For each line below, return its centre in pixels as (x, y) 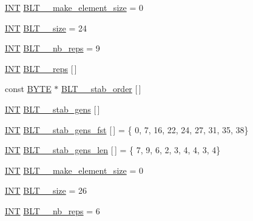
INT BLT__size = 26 (46, 190)
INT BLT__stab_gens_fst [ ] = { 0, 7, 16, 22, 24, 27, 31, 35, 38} (127, 129)
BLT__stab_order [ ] (101, 89)
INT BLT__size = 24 (46, 28)
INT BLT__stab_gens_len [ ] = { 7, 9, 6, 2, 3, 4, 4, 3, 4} (113, 150)
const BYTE (28, 89)
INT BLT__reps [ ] (41, 68)
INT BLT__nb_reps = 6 (52, 210)
